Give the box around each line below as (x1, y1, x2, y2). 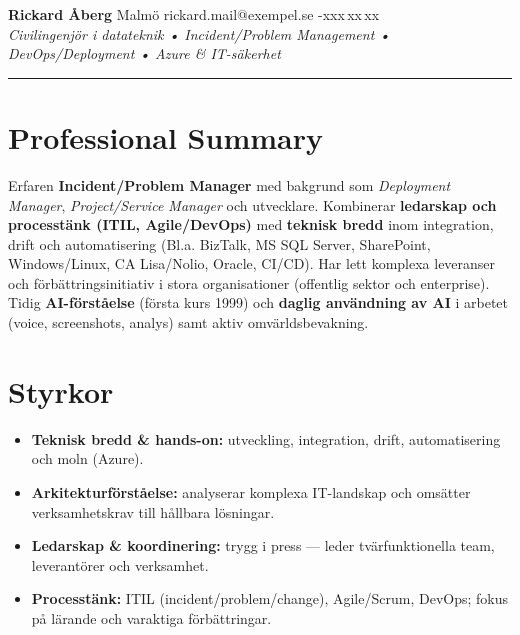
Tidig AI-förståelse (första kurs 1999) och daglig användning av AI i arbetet (8, 292, 509, 313)
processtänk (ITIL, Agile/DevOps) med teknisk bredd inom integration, (8, 214, 494, 235)
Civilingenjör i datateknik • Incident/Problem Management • (8, 23, 391, 44)
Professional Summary (8, 116, 323, 157)
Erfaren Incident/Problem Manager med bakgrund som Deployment (8, 174, 451, 195)
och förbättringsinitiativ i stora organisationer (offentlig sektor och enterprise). (8, 272, 490, 293)
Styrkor (8, 370, 114, 411)
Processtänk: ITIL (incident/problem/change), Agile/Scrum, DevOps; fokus (31, 588, 508, 609)
